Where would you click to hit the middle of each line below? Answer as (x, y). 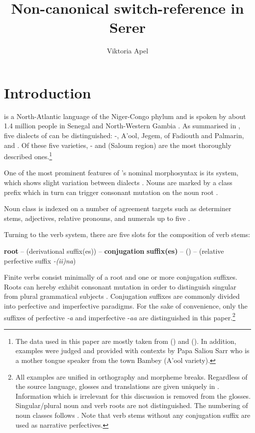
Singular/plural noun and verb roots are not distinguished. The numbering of (132, 405)
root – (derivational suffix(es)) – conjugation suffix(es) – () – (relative (114, 251)
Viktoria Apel (127, 51)
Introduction (48, 92)
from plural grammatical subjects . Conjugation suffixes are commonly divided (122, 296)
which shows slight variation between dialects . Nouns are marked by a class (118, 182)
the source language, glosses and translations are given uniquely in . (117, 386)
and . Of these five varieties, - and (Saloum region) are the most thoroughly (118, 145)
